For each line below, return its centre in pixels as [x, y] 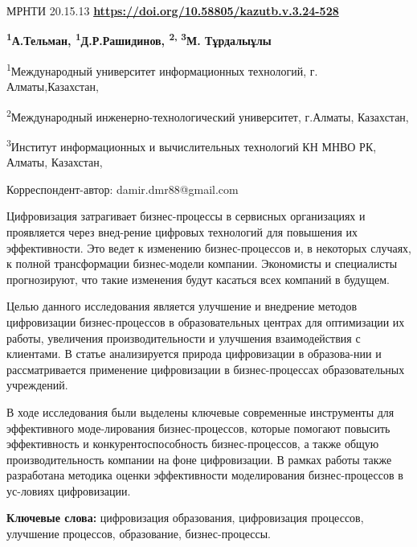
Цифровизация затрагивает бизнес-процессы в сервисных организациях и [186, 216]
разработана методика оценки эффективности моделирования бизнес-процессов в [205, 475]
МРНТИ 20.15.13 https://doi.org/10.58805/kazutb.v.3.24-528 [173, 10]
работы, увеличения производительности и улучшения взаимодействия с [184, 337]
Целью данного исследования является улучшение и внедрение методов [182, 306]
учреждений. [37, 385]
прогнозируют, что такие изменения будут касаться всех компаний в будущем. [198, 279]
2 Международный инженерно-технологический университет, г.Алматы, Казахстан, [208, 115]
